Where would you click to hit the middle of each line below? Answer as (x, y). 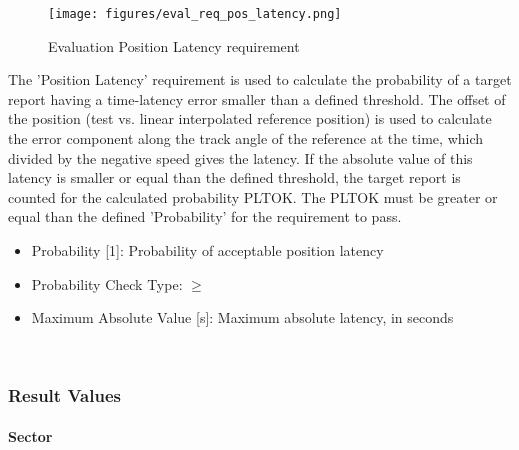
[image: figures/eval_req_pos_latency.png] (195, 14)
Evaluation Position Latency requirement (174, 45)
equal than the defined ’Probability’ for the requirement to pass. (205, 216)
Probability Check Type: (107, 283)
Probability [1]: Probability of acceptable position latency (207, 250)
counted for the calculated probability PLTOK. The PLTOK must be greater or (253, 196)
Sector (30, 435)
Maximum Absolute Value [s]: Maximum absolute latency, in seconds (242, 317)
